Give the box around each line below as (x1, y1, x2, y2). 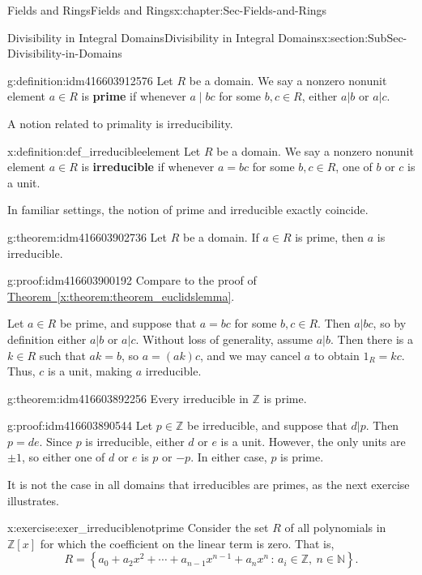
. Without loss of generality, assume (135, 330, 313, 347)
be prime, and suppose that (59, 315, 197, 332)
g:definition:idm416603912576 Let (7, 71, 173, 88)
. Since (39, 432, 72, 449)
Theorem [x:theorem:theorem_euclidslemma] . (7, 287, 235, 304)
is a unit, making (48, 363, 133, 380)
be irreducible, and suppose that (186, 417, 347, 434)
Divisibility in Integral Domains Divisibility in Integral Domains (7, 28, 322, 45)
